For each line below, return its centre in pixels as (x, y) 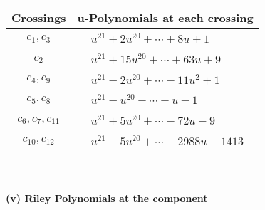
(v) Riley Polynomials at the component (107, 198)
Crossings (39, 17)
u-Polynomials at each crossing (165, 17)
